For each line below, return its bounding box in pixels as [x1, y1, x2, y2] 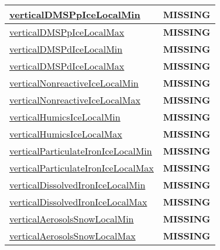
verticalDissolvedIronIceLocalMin [9, 178, 146, 191]
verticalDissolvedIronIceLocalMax [9, 195, 147, 208]
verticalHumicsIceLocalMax [9, 127, 122, 141]
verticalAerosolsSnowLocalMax [9, 229, 136, 242]
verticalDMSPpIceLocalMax [9, 25, 125, 39]
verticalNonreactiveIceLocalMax [9, 93, 140, 107]
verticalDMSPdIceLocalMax [9, 59, 125, 73]
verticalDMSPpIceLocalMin [9, 8, 140, 21]
